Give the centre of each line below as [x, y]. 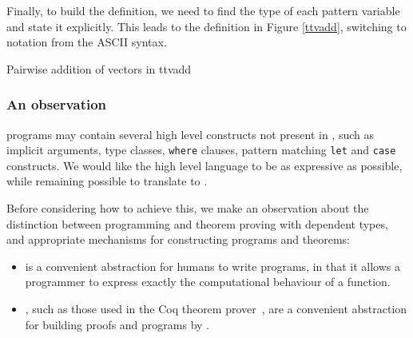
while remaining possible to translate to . [107, 181]
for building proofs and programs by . [117, 324]
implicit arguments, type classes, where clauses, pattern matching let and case [201, 150]
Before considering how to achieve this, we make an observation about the [188, 208]
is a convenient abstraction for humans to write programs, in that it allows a [212, 266]
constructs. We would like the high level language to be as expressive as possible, [205, 165]
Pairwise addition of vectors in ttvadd [99, 68]
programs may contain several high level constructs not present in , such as [190, 134]
